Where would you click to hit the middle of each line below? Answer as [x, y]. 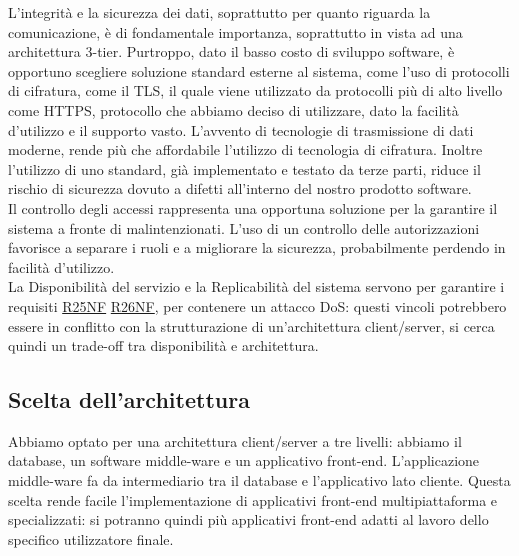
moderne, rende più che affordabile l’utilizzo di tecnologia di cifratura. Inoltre [245, 149]
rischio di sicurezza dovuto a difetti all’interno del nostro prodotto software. [240, 188]
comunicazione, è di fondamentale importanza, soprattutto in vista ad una [235, 31]
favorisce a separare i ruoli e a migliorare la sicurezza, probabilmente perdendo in [257, 247]
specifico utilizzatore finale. [91, 538]
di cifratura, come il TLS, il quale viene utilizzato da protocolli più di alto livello [255, 90]
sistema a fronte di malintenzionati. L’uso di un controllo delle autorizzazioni [244, 227]
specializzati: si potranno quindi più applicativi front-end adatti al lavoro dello [248, 519]
